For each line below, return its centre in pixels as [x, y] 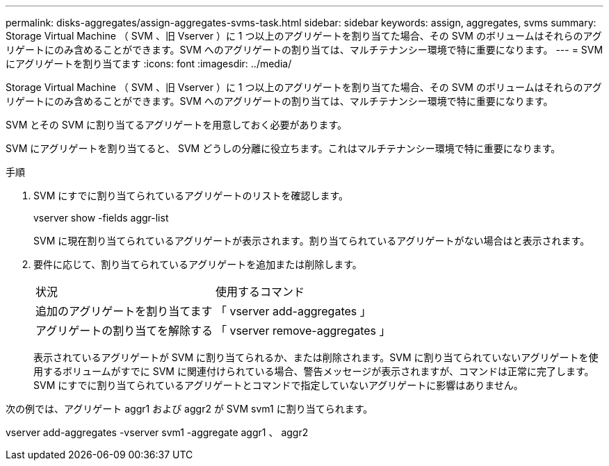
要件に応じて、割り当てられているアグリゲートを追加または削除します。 [198, 264]
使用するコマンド [260, 292]
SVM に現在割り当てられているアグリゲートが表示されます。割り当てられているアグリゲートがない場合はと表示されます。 [312, 241]
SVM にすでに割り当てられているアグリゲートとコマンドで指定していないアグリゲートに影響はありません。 [278, 385]
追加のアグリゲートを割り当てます [124, 311]
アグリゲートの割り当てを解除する [124, 331]
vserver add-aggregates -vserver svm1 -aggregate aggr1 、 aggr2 [157, 432]
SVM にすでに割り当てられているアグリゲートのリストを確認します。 [191, 195]
